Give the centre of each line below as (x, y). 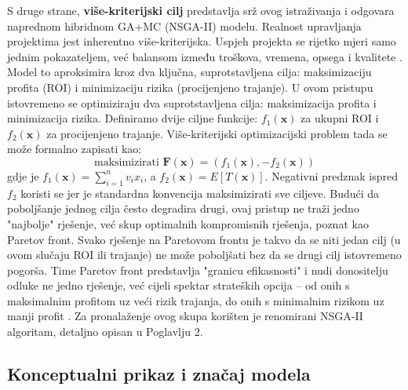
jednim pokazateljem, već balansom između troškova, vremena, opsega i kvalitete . (205, 56)
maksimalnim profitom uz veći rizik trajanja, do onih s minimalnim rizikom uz (196, 300)
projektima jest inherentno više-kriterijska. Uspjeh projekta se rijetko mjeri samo (202, 41)
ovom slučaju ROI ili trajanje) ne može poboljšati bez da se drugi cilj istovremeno (204, 255)
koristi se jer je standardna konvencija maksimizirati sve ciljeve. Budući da (200, 193)
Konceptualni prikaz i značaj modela (159, 374)
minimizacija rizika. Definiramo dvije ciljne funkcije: (133, 118)
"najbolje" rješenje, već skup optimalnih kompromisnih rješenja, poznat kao (188, 223)
